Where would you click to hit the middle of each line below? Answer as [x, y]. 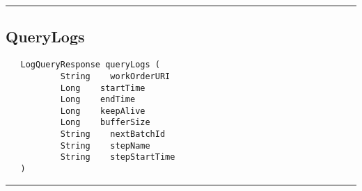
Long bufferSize [105, 123]
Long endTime [98, 100]
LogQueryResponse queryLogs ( [90, 65]
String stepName [105, 146]
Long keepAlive [103, 111]
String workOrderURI [115, 76]
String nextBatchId [113, 134]
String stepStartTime [118, 157]
